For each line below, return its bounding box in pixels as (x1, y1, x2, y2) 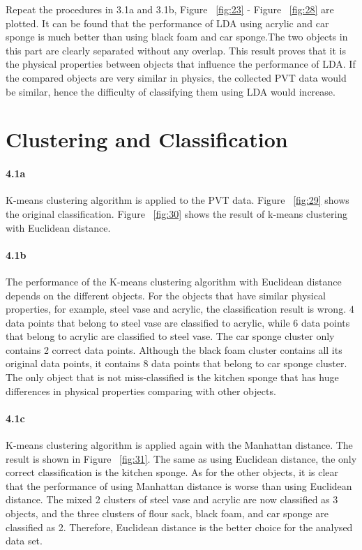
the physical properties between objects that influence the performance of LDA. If (6, 57, 356, 71)
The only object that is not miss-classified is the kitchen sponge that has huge (6, 370, 339, 385)
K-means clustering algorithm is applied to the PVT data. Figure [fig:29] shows (6, 193, 349, 207)
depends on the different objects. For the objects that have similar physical (6, 288, 326, 302)
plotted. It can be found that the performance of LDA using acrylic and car (6, 15, 329, 30)
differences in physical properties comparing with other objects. (6, 383, 276, 398)
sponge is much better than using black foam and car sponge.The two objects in (6, 29, 348, 44)
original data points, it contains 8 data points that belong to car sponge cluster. (6, 356, 347, 371)
